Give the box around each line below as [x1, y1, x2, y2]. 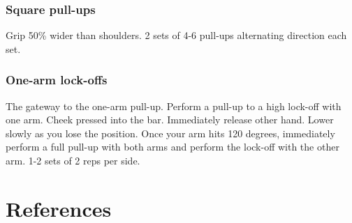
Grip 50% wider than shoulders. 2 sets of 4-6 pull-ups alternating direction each [6, 28, 347, 43]
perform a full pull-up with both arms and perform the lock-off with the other [6, 139, 339, 154]
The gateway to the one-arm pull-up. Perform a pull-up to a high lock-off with [6, 98, 342, 113]
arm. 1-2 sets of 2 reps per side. [6, 153, 140, 167]
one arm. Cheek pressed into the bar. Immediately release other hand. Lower [6, 112, 334, 127]
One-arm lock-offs [6, 71, 108, 89]
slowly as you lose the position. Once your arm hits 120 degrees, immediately [6, 125, 335, 140]
